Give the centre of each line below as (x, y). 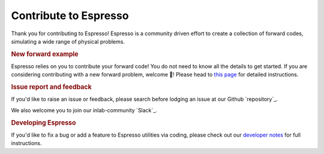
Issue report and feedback (52, 87)
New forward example (45, 54)
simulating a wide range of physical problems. (68, 41)
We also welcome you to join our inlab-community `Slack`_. (84, 110)
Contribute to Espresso (70, 16)
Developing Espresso (43, 122)
